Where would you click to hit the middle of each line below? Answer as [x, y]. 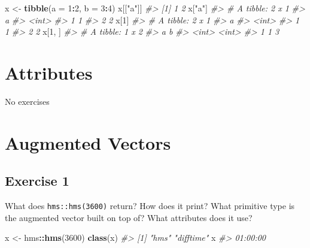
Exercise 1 [37, 181]
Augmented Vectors [88, 142]
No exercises [27, 101]
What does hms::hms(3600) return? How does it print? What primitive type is [150, 206]
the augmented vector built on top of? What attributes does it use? [129, 217]
